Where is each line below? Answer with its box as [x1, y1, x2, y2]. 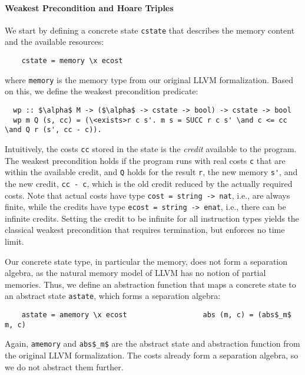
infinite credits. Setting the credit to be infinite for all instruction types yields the [5, 212, 299, 224]
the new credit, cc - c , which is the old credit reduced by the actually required [5, 177, 293, 189]
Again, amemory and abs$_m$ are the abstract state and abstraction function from [5, 337, 300, 350]
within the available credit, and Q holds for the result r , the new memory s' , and [5, 166, 298, 178]
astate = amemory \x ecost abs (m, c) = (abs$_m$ [21, 311, 291, 320]
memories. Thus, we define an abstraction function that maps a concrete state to [5, 278, 296, 290]
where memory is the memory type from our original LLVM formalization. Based [5, 73, 293, 85]
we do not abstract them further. [5, 360, 124, 373]
